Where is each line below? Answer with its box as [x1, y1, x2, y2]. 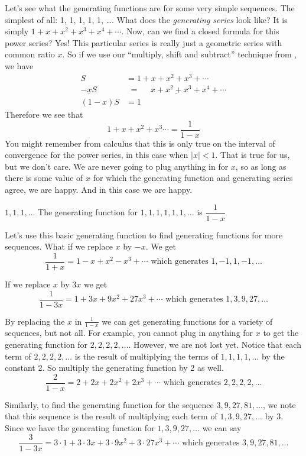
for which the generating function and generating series [93, 172, 293, 184]
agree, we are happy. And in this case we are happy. [5, 183, 193, 196]
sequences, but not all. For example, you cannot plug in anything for [5, 326, 253, 339]
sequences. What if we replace [5, 240, 113, 253]
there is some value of [5, 172, 83, 184]
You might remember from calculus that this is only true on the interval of [5, 137, 275, 149]
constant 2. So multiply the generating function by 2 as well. [5, 361, 224, 374]
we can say [202, 422, 242, 434]
